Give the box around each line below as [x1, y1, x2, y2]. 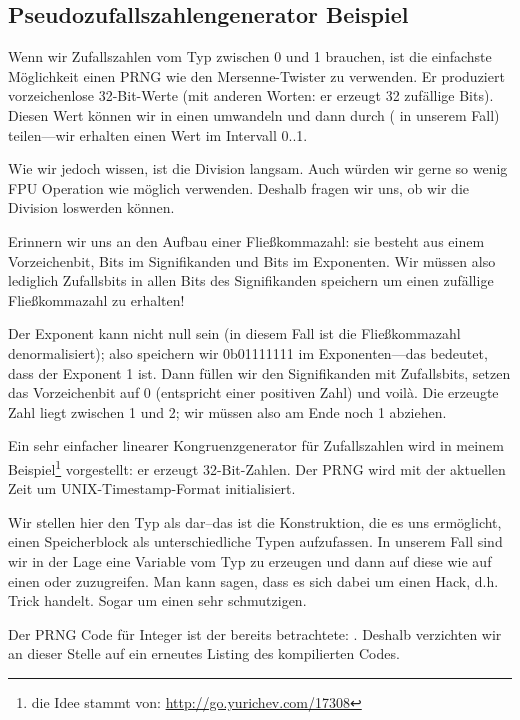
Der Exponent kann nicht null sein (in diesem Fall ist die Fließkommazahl [8, 323, 461, 344]
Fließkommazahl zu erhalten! [8, 289, 185, 310]
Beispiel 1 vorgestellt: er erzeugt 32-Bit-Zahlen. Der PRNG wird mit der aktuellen [8, 455, 506, 479]
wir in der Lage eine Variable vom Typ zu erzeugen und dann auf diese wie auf [8, 550, 492, 571]
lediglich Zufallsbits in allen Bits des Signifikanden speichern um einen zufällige [8, 270, 494, 291]
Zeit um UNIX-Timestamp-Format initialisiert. [8, 478, 296, 499]
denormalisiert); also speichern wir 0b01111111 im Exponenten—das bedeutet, [8, 342, 488, 363]
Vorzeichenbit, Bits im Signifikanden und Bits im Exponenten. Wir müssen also [8, 250, 496, 271]
